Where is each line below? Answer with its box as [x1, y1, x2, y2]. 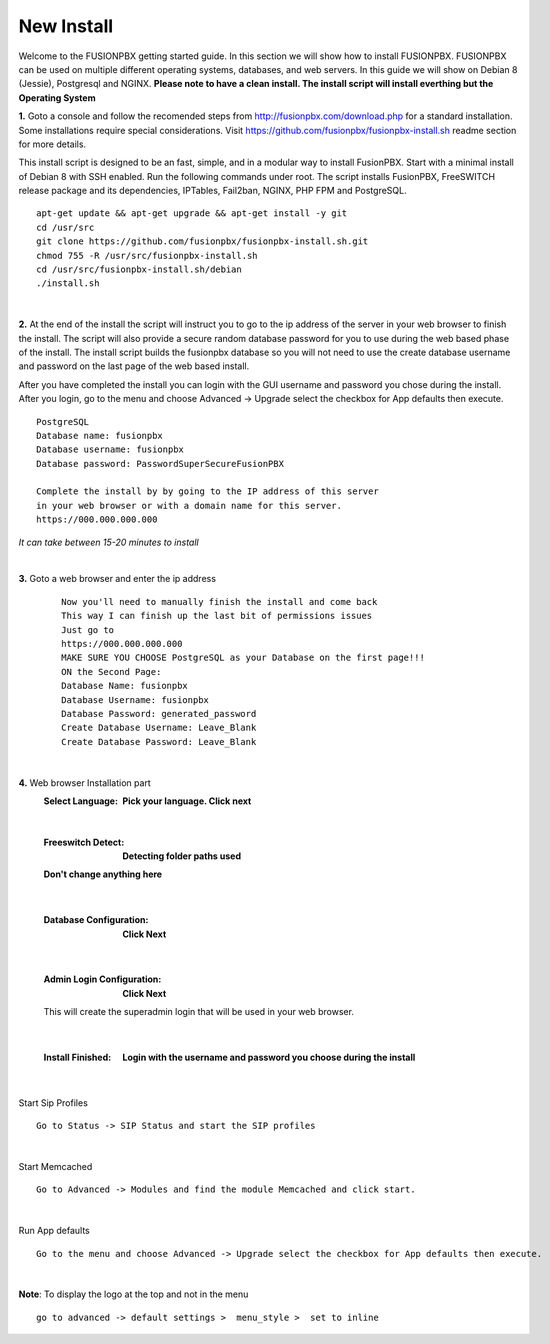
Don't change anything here [43, 868, 163, 880]
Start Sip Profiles [18, 1096, 89, 1109]
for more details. [18, 138, 87, 150]
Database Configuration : [43, 914, 149, 926]
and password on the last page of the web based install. [18, 360, 250, 372]
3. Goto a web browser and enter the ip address [18, 573, 217, 585]
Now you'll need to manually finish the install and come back [61, 596, 378, 607]
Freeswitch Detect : [43, 836, 125, 848]
